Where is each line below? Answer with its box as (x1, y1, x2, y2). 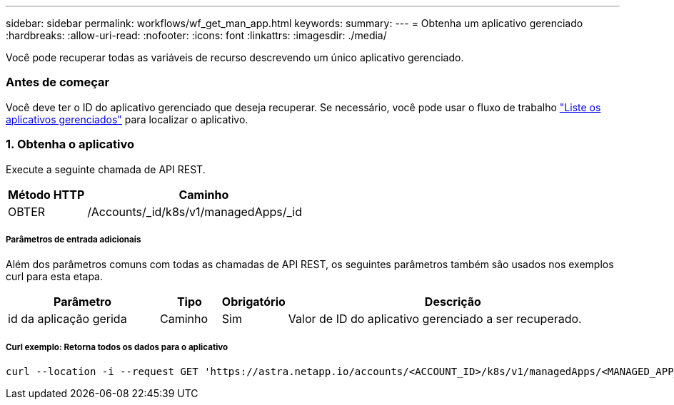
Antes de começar (6, 75, 110, 90)
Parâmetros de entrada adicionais (6, 234, 141, 245)
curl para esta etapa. (6, 270, 104, 283)
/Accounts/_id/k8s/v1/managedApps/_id (87, 204, 302, 219)
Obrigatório (221, 294, 286, 309)
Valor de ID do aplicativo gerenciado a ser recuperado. (288, 312, 582, 327)
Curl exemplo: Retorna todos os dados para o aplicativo (6, 342, 228, 352)
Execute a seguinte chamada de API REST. (6, 163, 206, 175)
